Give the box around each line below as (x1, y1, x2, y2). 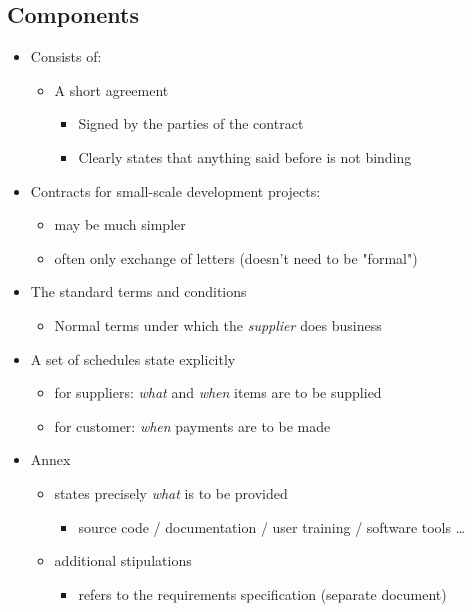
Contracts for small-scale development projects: (30, 180, 321, 201)
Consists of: (30, 46, 102, 67)
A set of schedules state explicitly (30, 348, 236, 369)
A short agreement (54, 79, 169, 100)
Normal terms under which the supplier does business (54, 314, 382, 335)
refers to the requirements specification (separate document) (78, 583, 447, 604)
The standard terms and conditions (30, 281, 247, 302)
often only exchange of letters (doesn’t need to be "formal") (54, 247, 418, 268)
